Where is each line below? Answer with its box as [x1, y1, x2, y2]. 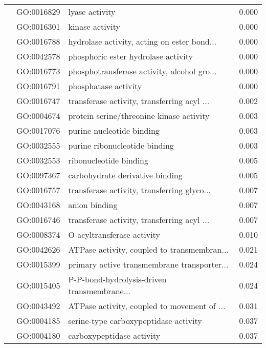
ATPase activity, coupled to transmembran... [68, 243, 229, 255]
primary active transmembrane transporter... [68, 258, 229, 270]
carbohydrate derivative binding [68, 169, 183, 181]
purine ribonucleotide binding [68, 139, 174, 151]
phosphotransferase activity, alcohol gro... [68, 65, 217, 77]
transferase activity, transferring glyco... [68, 184, 211, 196]
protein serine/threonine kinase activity [68, 110, 210, 121]
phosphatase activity [68, 80, 142, 92]
